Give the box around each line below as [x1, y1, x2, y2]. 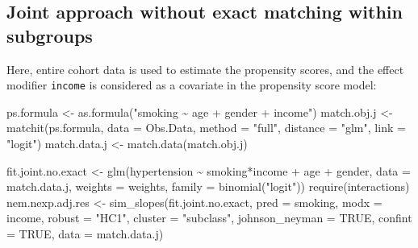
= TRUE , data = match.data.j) [6, 225, 164, 242]
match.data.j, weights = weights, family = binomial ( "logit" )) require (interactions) [6, 178, 410, 195]
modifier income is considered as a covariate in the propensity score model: [6, 76, 377, 93]
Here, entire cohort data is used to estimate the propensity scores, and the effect [6, 60, 404, 77]
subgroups [6, 23, 93, 48]
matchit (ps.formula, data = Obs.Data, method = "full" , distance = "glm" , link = [6, 119, 406, 136]
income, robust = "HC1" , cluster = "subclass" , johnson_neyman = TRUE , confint [6, 209, 412, 226]
